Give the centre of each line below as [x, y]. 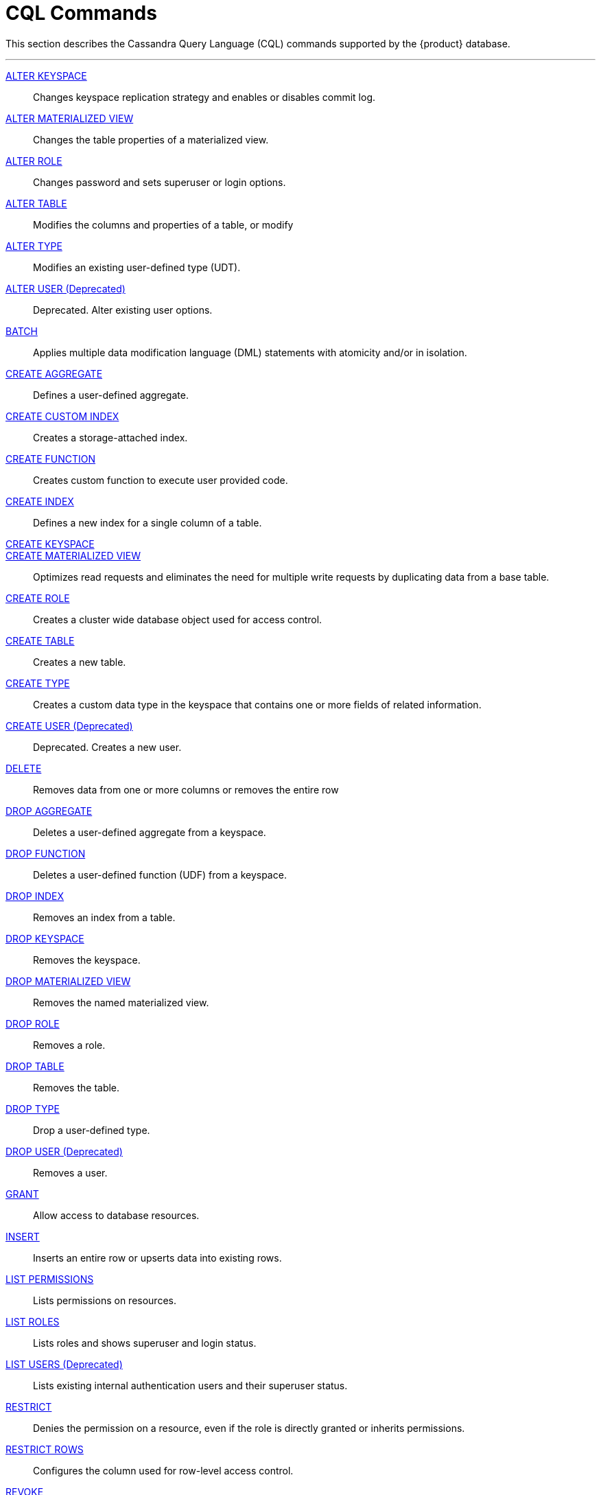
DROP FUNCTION [46, 853]
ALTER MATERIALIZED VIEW [70, 118]
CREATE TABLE [40, 640]
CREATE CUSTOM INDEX [62, 416]
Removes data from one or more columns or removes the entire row [186, 789]
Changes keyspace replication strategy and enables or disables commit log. [204, 97]
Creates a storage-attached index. [110, 437]
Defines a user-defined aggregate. [111, 395]
